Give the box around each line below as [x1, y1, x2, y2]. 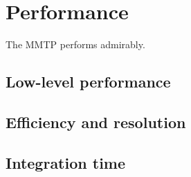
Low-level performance [6, 71, 171, 92]
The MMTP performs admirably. [6, 37, 145, 52]
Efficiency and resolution [6, 111, 186, 132]
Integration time [6, 152, 126, 173]
